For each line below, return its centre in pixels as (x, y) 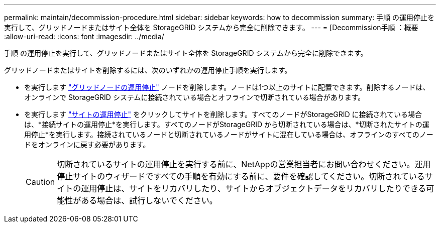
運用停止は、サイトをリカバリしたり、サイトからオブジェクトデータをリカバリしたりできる (254, 188)
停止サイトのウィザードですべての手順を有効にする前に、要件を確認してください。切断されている (241, 176)
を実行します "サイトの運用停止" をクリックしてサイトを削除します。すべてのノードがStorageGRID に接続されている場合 (223, 114)
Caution (40, 182)
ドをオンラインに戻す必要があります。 (87, 144)
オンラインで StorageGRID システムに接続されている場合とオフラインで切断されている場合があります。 (195, 97)
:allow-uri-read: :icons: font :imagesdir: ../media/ (84, 36)
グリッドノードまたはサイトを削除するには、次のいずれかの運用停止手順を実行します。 (148, 70)
